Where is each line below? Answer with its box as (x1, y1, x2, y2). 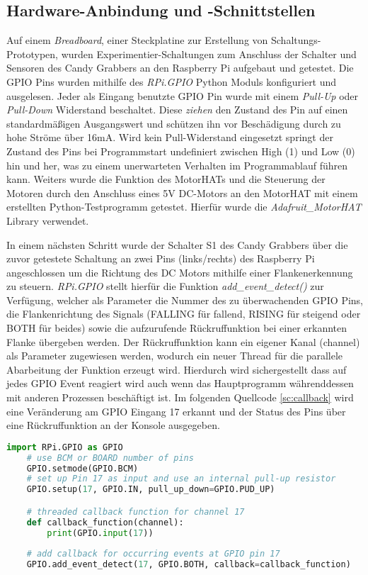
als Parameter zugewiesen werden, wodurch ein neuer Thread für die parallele (6, 348, 343, 363)
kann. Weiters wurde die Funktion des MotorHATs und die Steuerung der (6, 172, 326, 186)
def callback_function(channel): (26, 517, 184, 527)
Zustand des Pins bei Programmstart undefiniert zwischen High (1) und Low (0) (6, 143, 355, 158)
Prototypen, (6, 46, 58, 61)
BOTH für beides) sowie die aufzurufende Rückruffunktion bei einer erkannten (6, 320, 347, 335)
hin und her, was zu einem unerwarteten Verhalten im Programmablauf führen (6, 157, 348, 172)
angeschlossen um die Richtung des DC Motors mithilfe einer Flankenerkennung (6, 264, 353, 279)
